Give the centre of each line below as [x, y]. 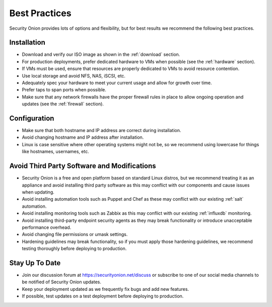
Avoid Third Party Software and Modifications [83, 166]
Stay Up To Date [35, 263]
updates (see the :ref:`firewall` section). [63, 104]
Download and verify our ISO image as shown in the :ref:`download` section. [101, 54]
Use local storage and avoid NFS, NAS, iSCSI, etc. [74, 76]
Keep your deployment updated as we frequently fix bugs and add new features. [105, 289]
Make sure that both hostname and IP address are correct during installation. [101, 131]
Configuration [32, 118]
